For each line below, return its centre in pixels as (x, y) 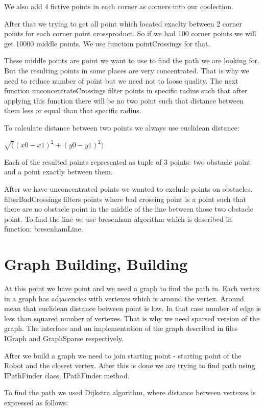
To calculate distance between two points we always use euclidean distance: (122, 127)
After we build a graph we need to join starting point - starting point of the (123, 355)
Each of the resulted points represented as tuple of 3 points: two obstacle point (127, 161)
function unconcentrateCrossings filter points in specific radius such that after (126, 91)
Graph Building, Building (96, 264)
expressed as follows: (36, 403)
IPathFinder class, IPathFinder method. (67, 375)
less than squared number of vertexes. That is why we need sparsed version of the (132, 318)
